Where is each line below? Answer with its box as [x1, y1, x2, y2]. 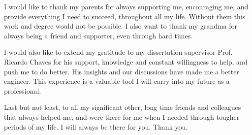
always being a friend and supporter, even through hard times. [4, 30, 193, 40]
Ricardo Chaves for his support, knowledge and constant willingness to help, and [4, 56, 248, 67]
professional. [4, 85, 41, 96]
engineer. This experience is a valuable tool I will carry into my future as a [4, 76, 230, 86]
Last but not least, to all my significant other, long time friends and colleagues [4, 102, 241, 112]
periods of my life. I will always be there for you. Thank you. [4, 121, 188, 132]
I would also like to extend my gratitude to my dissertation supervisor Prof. [4, 47, 233, 57]
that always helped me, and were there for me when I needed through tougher [4, 111, 240, 122]
